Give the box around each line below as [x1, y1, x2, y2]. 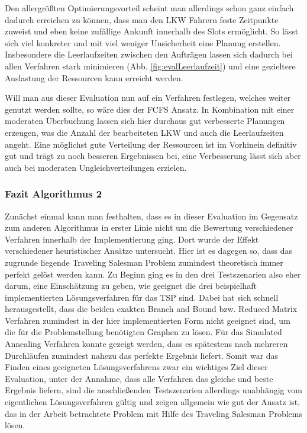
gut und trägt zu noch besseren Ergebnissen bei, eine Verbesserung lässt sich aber [5, 149, 301, 162]
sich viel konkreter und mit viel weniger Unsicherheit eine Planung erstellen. [5, 36, 281, 49]
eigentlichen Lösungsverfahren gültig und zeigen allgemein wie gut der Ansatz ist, [5, 396, 300, 408]
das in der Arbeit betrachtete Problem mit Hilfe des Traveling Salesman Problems [5, 407, 302, 419]
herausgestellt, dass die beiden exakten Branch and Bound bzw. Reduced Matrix [5, 303, 298, 315]
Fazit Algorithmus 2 [5, 186, 102, 201]
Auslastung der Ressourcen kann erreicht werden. [5, 71, 183, 84]
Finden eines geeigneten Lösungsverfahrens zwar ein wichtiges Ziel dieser [5, 361, 268, 373]
